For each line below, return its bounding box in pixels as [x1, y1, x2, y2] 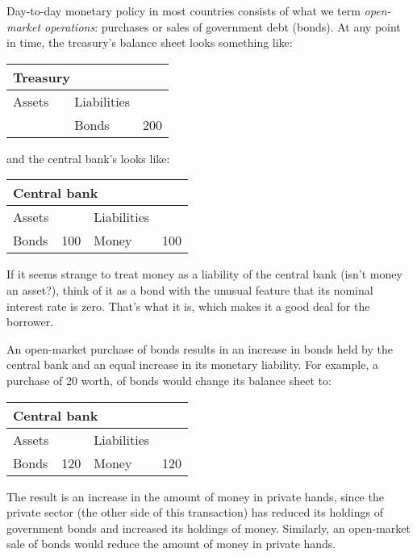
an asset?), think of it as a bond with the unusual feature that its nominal [6, 281, 373, 298]
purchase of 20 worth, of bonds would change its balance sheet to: [6, 371, 332, 388]
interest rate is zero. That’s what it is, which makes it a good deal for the [6, 297, 370, 314]
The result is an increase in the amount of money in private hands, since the [6, 488, 384, 505]
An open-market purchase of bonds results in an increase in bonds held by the [6, 340, 393, 357]
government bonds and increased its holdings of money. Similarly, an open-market [6, 519, 411, 536]
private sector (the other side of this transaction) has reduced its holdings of [6, 504, 384, 521]
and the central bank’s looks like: [6, 149, 170, 166]
